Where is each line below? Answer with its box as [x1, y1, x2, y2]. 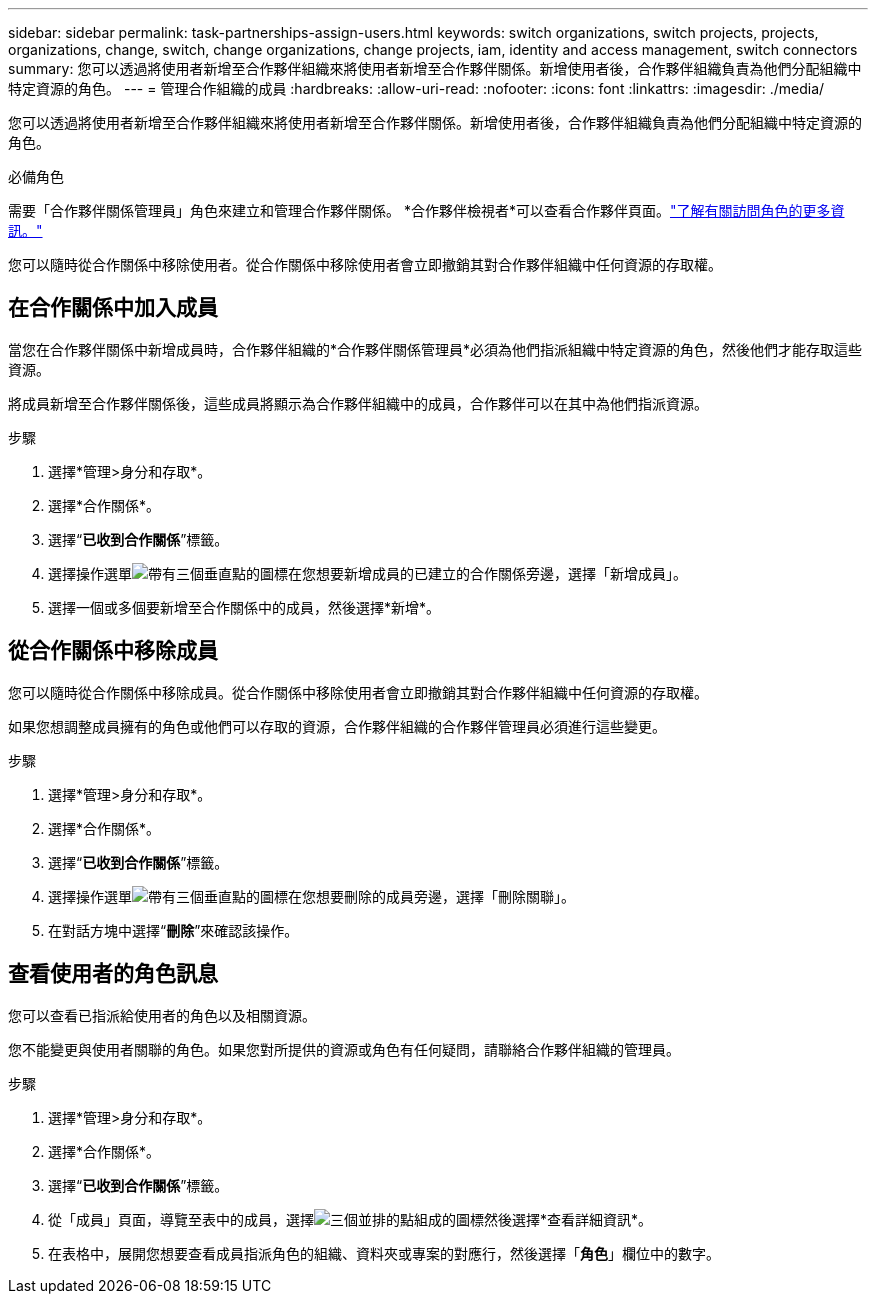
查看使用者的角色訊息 [8, 961, 218, 987]
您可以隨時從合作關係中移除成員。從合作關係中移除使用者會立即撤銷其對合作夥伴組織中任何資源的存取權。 [8, 683, 708, 701]
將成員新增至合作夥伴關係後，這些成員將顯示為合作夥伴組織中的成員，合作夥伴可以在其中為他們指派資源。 [8, 394, 708, 412]
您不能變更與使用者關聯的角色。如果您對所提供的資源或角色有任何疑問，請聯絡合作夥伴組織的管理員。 [8, 1040, 680, 1058]
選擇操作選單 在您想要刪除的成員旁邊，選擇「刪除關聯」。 [48, 887, 575, 905]
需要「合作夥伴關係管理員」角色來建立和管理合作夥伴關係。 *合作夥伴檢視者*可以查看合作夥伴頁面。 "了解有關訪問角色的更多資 [8, 202, 845, 219]
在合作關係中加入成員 [8, 295, 218, 321]
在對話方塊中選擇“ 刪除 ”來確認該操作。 [48, 921, 299, 939]
